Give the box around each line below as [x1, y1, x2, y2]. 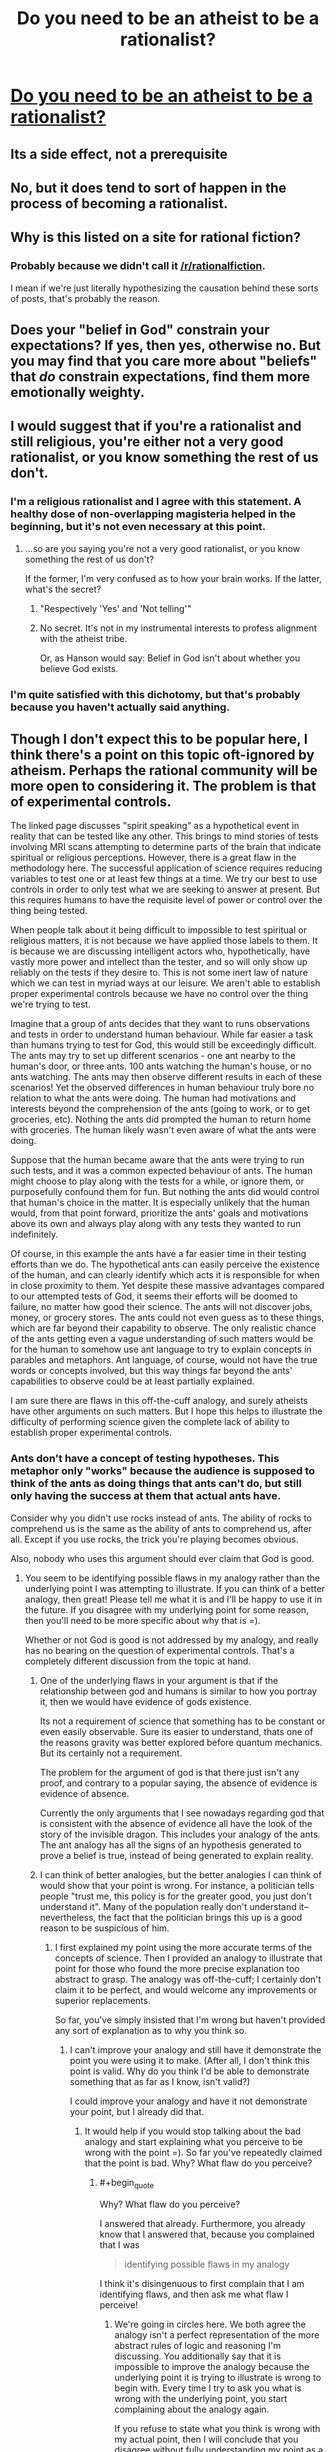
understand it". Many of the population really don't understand [39, 1900, 297, 1912]
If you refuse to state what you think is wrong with [114, 2422, 321, 2434]
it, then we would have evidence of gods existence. [39, 1695, 252, 1707]
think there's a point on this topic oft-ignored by [10, 747, 315, 764]
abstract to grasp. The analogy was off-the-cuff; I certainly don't [54, 1973, 322, 1985]
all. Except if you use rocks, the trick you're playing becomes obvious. [10, 1533, 299, 1545]
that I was [99, 2238, 140, 2251]
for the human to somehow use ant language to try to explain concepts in [10, 1343, 312, 1356]
